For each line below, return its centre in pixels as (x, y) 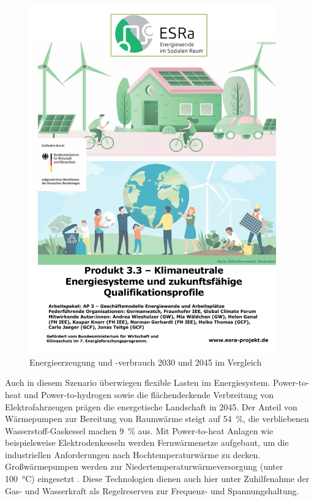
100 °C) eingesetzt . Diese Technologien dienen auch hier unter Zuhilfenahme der (157, 479)
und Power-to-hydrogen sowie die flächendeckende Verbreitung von (149, 394)
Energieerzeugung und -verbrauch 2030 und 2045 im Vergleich (146, 362)
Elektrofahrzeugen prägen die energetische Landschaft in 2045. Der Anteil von (151, 406)
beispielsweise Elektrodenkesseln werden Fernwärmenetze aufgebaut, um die (147, 443)
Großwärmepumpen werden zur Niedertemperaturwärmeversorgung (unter (144, 466)
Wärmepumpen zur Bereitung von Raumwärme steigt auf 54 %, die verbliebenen (157, 419)
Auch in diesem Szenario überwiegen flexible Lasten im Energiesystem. (138, 382)
